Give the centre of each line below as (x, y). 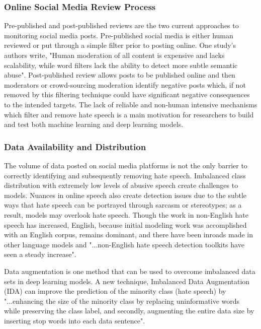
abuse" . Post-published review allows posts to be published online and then (120, 75)
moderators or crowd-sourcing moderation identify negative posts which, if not (125, 84)
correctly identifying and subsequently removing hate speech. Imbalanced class (125, 175)
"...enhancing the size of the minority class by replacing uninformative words (122, 301)
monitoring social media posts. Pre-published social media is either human (119, 35)
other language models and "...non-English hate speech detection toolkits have (124, 244)
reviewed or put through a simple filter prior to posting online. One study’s (120, 45)
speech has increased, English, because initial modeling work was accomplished (125, 224)
